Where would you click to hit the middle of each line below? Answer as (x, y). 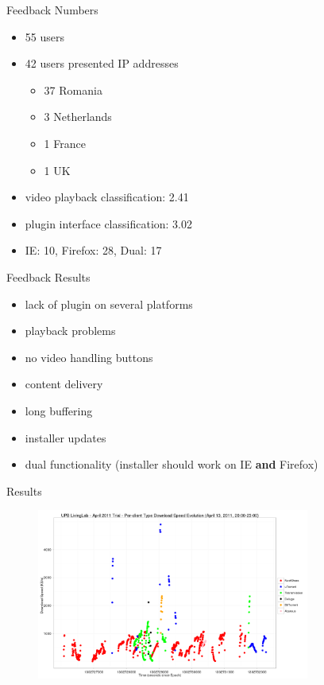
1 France (65, 143)
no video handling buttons (89, 357)
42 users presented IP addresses (102, 63)
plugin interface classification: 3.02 (109, 223)
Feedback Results (48, 276)
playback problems (70, 331)
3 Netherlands (78, 117)
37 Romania (73, 90)
